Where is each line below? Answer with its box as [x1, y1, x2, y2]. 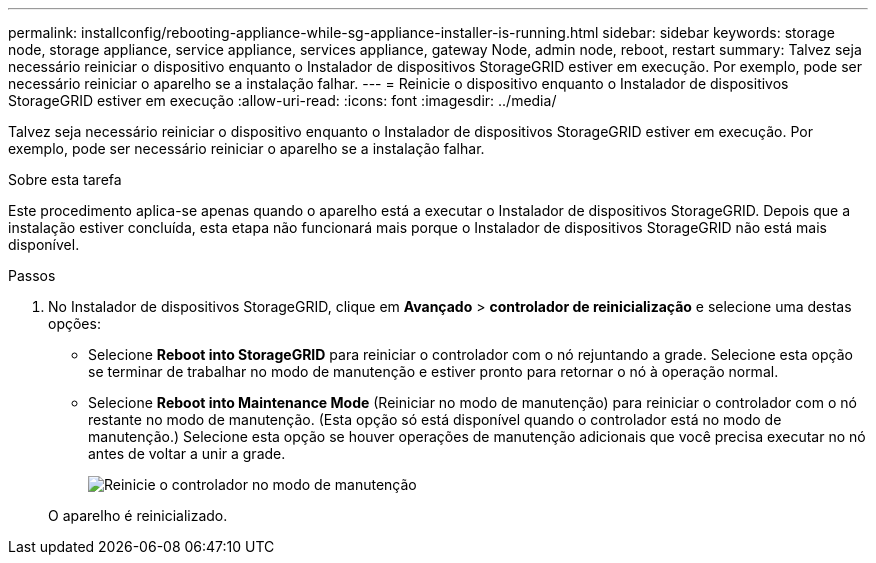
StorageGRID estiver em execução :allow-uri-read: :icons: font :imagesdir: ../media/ [8, 92, 557, 109]
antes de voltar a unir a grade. [88, 445, 286, 462]
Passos [8, 267, 56, 284]
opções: [48, 315, 101, 332]
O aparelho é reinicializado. [48, 507, 228, 524]
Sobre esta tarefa [8, 171, 122, 188]
